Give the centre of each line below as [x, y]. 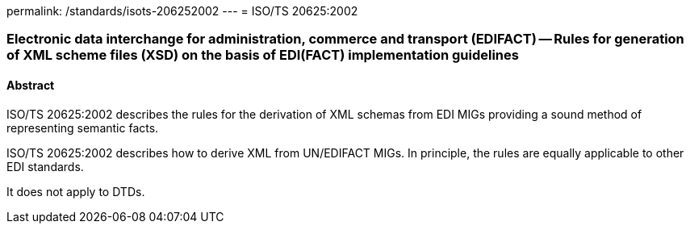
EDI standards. [45, 166]
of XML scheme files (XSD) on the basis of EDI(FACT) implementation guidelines [263, 55]
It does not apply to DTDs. [76, 191]
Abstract [31, 85]
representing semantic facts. [83, 128]
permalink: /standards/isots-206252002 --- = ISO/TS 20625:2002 [182, 11]
